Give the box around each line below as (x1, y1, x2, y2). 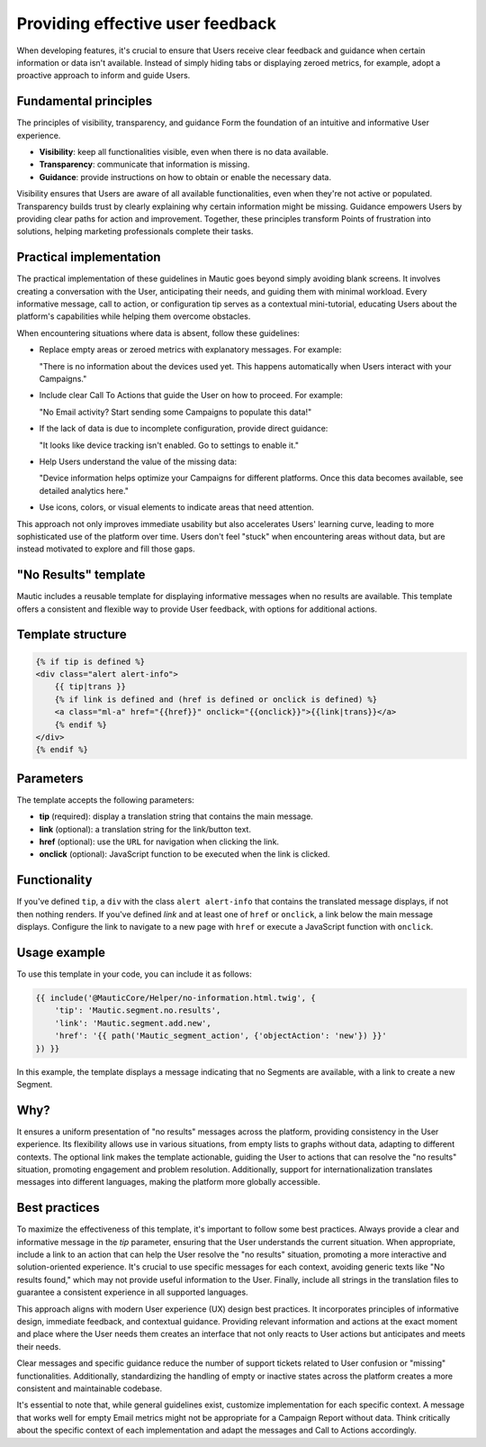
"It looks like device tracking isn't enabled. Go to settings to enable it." (39, 440, 299, 450)
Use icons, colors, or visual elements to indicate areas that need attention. (39, 502, 314, 513)
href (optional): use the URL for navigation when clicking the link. (39, 836, 279, 847)
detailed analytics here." (39, 485, 130, 496)
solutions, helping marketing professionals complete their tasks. (16, 226, 254, 237)
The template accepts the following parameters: (16, 794, 195, 805)
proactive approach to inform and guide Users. (16, 70, 191, 81)
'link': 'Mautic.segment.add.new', (54, 1018, 211, 1028)
